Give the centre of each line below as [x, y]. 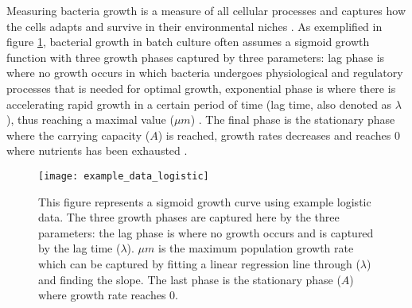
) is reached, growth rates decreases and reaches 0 [279, 135]
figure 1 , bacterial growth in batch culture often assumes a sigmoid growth [188, 42]
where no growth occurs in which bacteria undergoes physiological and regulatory [205, 73]
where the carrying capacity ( [78, 135]
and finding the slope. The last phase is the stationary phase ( [190, 279]
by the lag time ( [80, 248]
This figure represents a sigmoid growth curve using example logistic [205, 201]
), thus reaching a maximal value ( [90, 119]
